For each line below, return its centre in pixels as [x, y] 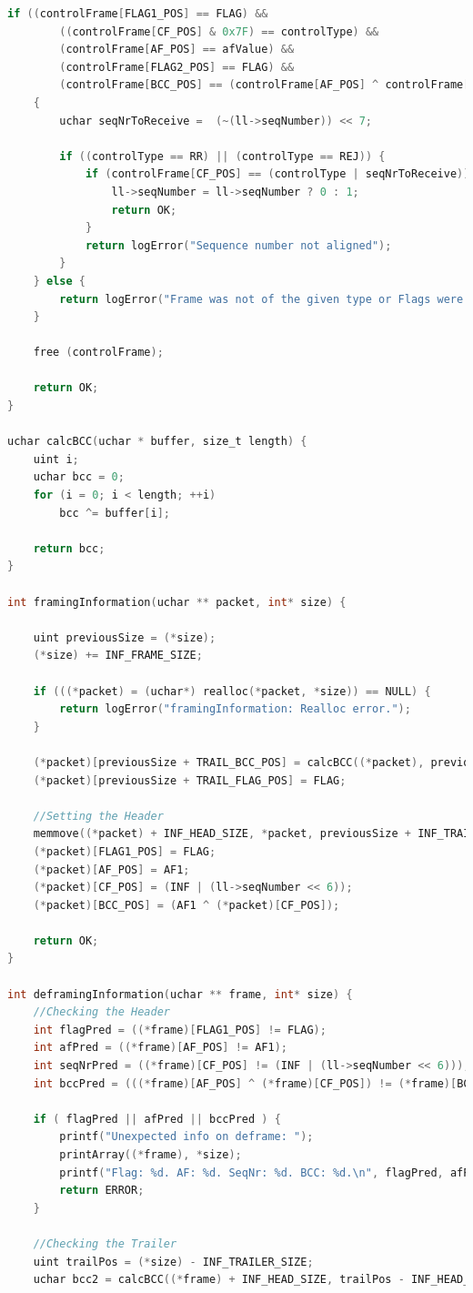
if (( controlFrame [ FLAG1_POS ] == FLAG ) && [138, 14]
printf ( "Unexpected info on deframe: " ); [186, 1137]
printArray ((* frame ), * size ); [151, 1155]
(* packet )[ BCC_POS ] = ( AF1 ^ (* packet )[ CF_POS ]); [186, 905]
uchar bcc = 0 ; [79, 477]
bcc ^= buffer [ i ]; [115, 513]
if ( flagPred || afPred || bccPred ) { [157, 1119]
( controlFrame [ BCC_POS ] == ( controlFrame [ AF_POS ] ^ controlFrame [262, 85]
